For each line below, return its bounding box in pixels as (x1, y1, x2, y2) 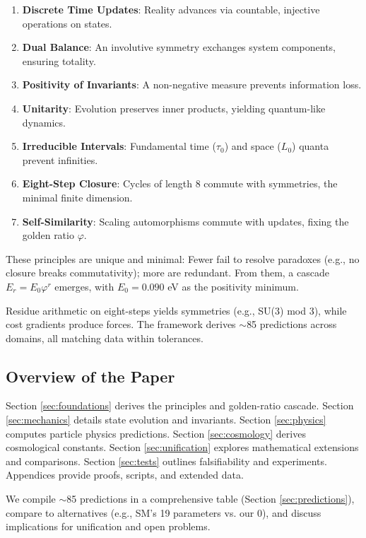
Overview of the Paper (6, 365, 175, 387)
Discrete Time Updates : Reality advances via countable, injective (22, 2, 320, 16)
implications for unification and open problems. (6, 519, 211, 534)
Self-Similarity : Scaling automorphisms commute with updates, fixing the (22, 214, 349, 228)
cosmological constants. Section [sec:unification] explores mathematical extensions (6, 440, 359, 455)
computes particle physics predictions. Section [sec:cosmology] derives (6, 426, 306, 440)
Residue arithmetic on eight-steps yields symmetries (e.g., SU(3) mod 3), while (6, 303, 347, 317)
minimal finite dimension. (22, 189, 133, 204)
